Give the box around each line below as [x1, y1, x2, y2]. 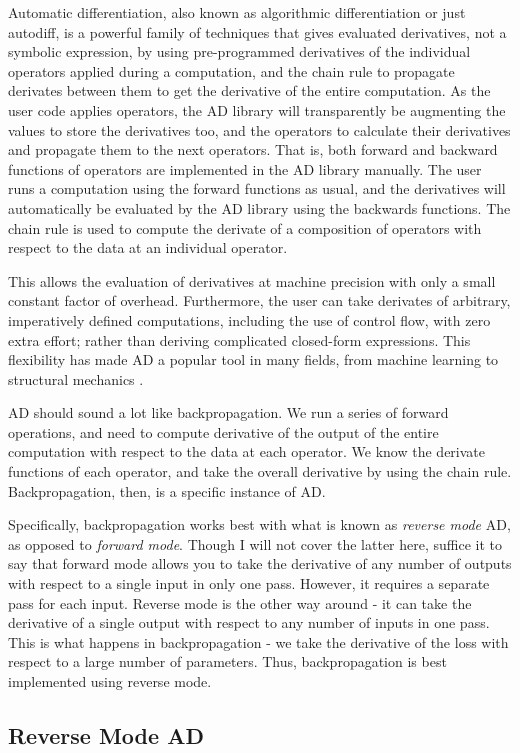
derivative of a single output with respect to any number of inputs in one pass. [8, 612, 490, 633]
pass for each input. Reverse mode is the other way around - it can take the [8, 592, 472, 613]
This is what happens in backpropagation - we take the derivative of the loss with [8, 631, 509, 652]
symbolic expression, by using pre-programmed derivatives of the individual [8, 41, 471, 62]
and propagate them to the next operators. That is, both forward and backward [8, 139, 498, 160]
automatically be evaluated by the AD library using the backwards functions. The [8, 197, 511, 218]
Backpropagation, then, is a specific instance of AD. [8, 480, 326, 501]
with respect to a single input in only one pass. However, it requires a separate [8, 573, 490, 594]
